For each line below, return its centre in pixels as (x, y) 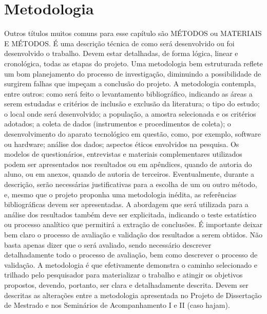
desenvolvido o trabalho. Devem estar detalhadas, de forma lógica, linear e (121, 53)
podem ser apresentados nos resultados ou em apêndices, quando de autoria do (128, 164)
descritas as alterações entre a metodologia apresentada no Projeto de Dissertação (133, 295)
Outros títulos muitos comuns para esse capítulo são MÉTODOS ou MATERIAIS (133, 33)
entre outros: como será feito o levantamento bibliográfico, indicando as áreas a (128, 93)
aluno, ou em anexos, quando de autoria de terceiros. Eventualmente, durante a (129, 174)
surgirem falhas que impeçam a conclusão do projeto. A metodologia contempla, (130, 84)
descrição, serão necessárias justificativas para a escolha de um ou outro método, (131, 184)
